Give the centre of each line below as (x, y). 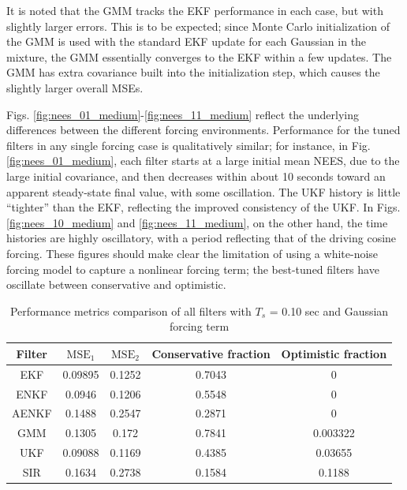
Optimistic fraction (334, 353)
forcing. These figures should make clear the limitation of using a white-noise (192, 253)
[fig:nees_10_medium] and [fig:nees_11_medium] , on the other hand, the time (197, 222)
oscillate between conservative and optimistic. (116, 284)
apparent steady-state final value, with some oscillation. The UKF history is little (203, 191)
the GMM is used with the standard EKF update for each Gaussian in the (187, 41)
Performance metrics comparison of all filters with (131, 310)
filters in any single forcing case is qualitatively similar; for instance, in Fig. (189, 145)
